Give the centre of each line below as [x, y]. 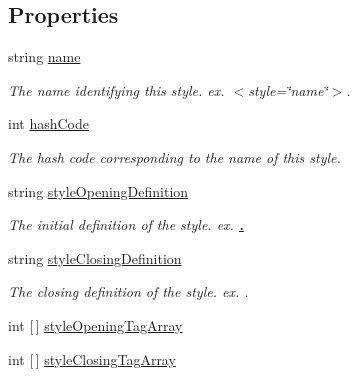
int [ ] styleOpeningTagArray [95, 324]
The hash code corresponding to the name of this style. [174, 156]
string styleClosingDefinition [95, 257]
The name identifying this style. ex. [116, 89]
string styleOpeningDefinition [98, 190]
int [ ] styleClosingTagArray [92, 358]
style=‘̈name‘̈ [288, 89]
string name [44, 56]
